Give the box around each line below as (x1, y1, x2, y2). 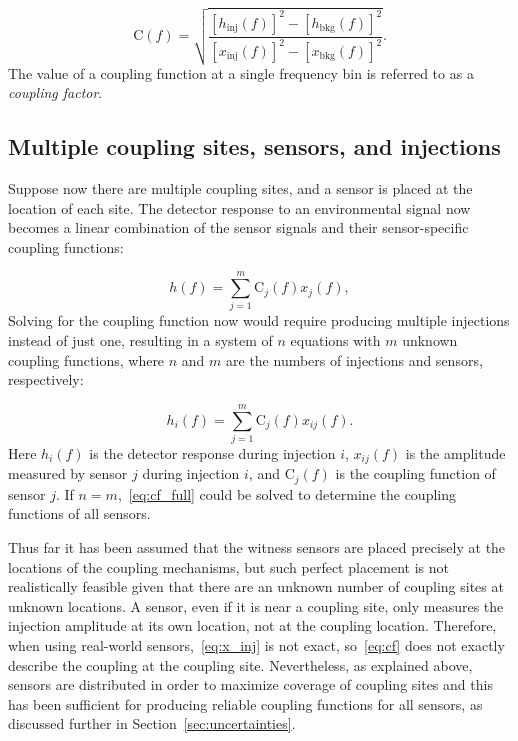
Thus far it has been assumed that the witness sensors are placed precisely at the (8, 537, 506, 558)
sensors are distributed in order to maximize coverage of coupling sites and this (8, 674, 493, 695)
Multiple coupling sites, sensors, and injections (8, 131, 501, 162)
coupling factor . (8, 82, 103, 103)
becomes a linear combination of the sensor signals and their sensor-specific (8, 217, 469, 238)
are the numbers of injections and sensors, (226, 349, 483, 370)
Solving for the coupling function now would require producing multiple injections (8, 310, 510, 331)
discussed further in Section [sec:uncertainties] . (8, 713, 296, 734)
